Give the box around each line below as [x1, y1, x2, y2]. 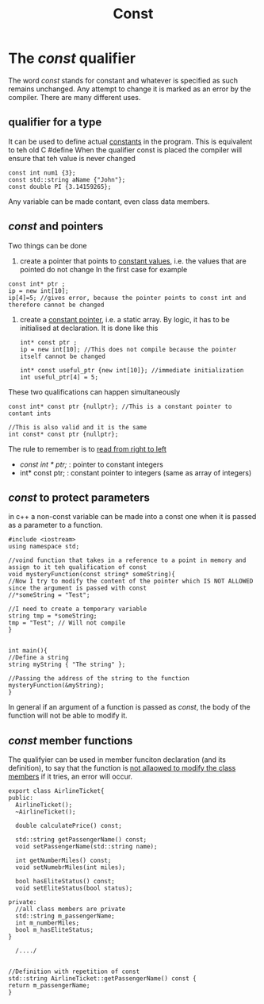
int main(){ [8, 647, 48, 655]
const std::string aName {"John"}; [8, 175, 126, 183]
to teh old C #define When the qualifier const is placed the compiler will [8, 144, 243, 155]
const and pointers [8, 220, 104, 233]
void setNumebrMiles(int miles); [15, 864, 126, 871]
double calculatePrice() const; [15, 822, 123, 830]
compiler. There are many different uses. [8, 92, 141, 102]
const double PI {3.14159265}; [8, 183, 112, 190]
